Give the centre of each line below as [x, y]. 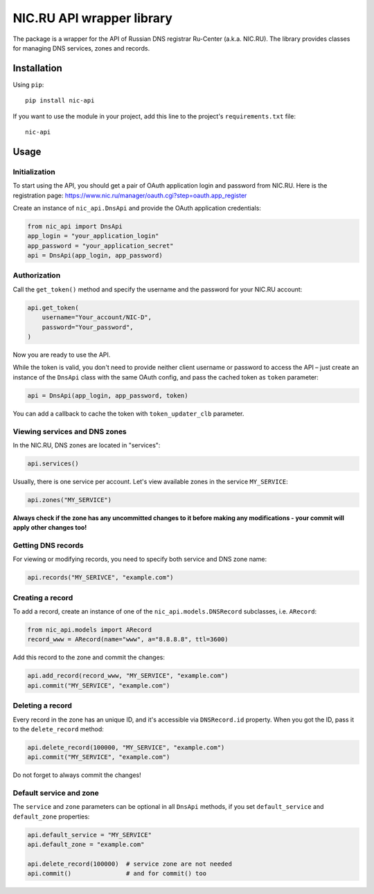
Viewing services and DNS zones [70, 431]
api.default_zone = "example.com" [86, 844]
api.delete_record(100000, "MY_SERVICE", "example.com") [126, 747]
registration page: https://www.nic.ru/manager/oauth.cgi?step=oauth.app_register [130, 195]
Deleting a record [43, 706]
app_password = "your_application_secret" [100, 245]
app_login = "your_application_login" [93, 236]
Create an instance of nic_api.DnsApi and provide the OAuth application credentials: [137, 208]
